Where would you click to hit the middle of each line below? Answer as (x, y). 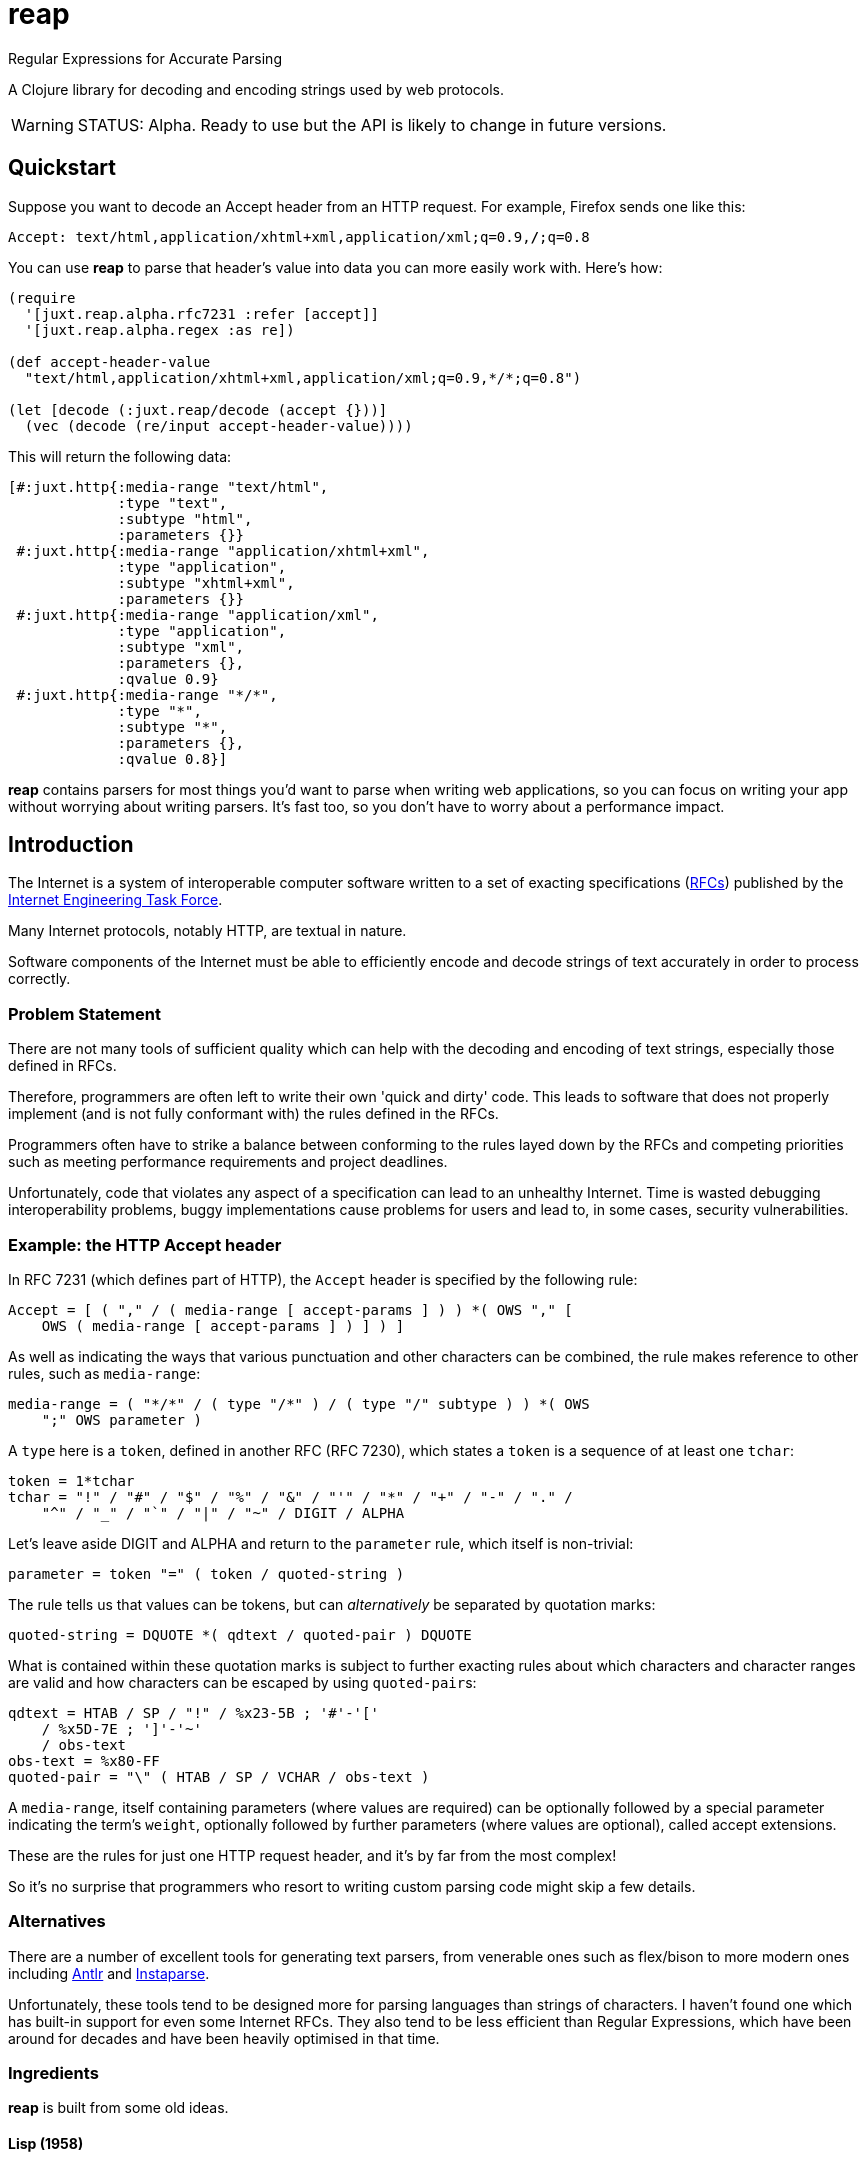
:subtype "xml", (181, 646)
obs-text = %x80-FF (84, 1760)
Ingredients (53, 2073)
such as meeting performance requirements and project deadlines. (228, 1162)
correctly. (39, 979)
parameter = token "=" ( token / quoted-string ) (206, 1573)
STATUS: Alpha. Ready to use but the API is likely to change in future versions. (372, 124)
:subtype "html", (185, 518)
